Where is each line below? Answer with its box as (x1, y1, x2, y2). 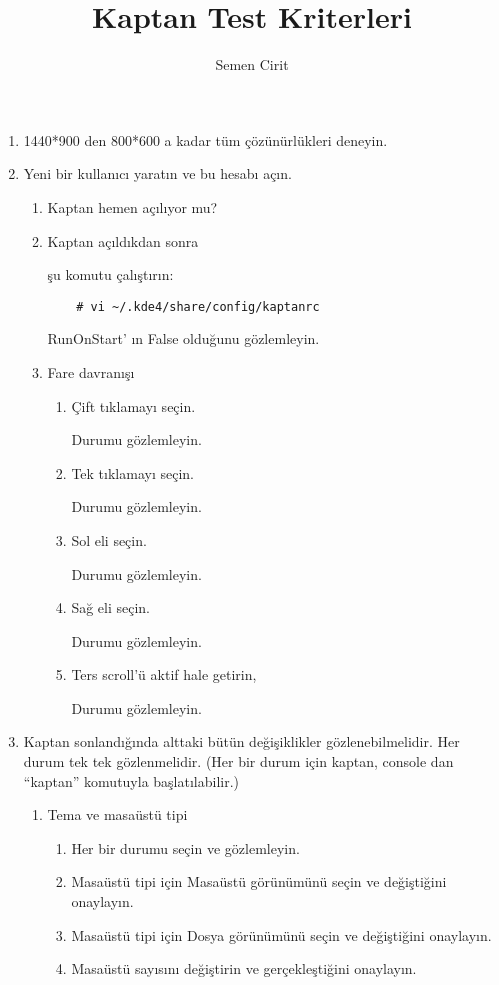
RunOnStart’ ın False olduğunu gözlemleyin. (47, 328, 320, 349)
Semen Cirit (215, 54, 289, 75)
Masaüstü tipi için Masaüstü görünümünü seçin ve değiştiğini (71, 871, 447, 892)
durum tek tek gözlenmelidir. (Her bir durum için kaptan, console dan (23, 751, 454, 772)
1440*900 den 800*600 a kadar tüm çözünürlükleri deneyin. (23, 129, 388, 150)
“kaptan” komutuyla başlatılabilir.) (23, 770, 240, 791)
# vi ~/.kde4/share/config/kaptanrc (76, 299, 320, 314)
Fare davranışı (47, 361, 135, 382)
